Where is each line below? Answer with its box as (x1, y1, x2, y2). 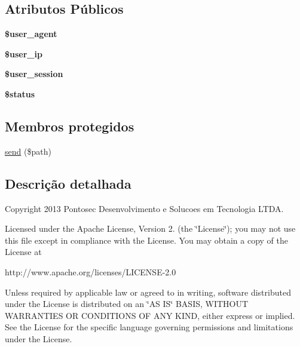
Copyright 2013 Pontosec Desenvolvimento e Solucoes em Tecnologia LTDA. (5, 202, 284, 214)
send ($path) (5, 145, 51, 157)
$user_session (5, 67, 63, 80)
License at (5, 245, 42, 258)
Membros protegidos (5, 116, 134, 135)
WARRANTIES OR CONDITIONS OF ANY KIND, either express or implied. (5, 309, 295, 321)
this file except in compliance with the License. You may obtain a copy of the (5, 234, 288, 246)
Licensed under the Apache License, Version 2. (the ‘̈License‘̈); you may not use (5, 222, 296, 235)
